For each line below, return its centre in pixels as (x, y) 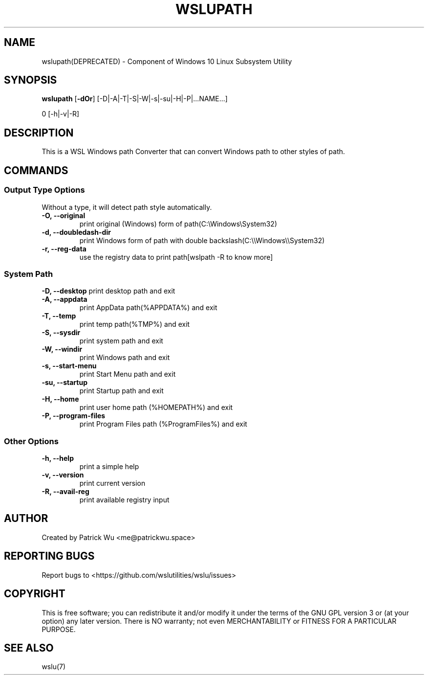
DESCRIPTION (39, 133)
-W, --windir (62, 349)
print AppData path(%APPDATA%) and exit (148, 308)
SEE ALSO (29, 648)
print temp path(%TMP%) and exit (135, 324)
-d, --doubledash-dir (76, 232)
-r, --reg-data (64, 249)
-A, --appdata (64, 299)
